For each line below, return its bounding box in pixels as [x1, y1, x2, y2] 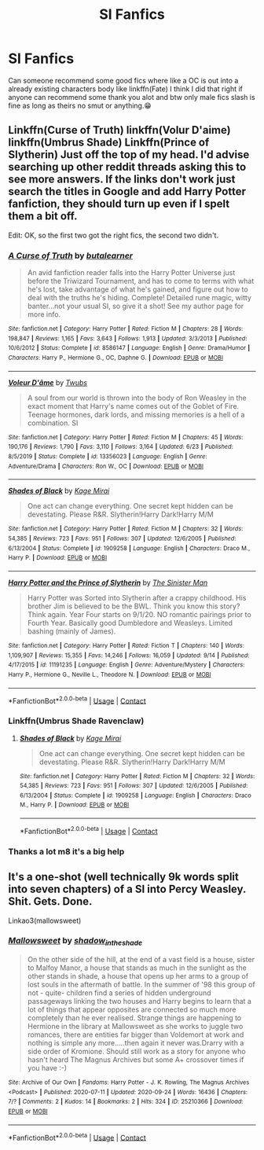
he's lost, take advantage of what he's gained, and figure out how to [27, 285, 249, 294]
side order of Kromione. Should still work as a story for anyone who [27, 1047, 246, 1056]
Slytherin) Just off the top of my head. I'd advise [8, 148, 250, 162]
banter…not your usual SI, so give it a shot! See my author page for [27, 301, 244, 311]
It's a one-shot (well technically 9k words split [8, 870, 240, 884]
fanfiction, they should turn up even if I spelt [8, 197, 230, 211]
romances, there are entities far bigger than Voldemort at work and [27, 1030, 244, 1039]
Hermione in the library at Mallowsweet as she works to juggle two [27, 1022, 244, 1031]
